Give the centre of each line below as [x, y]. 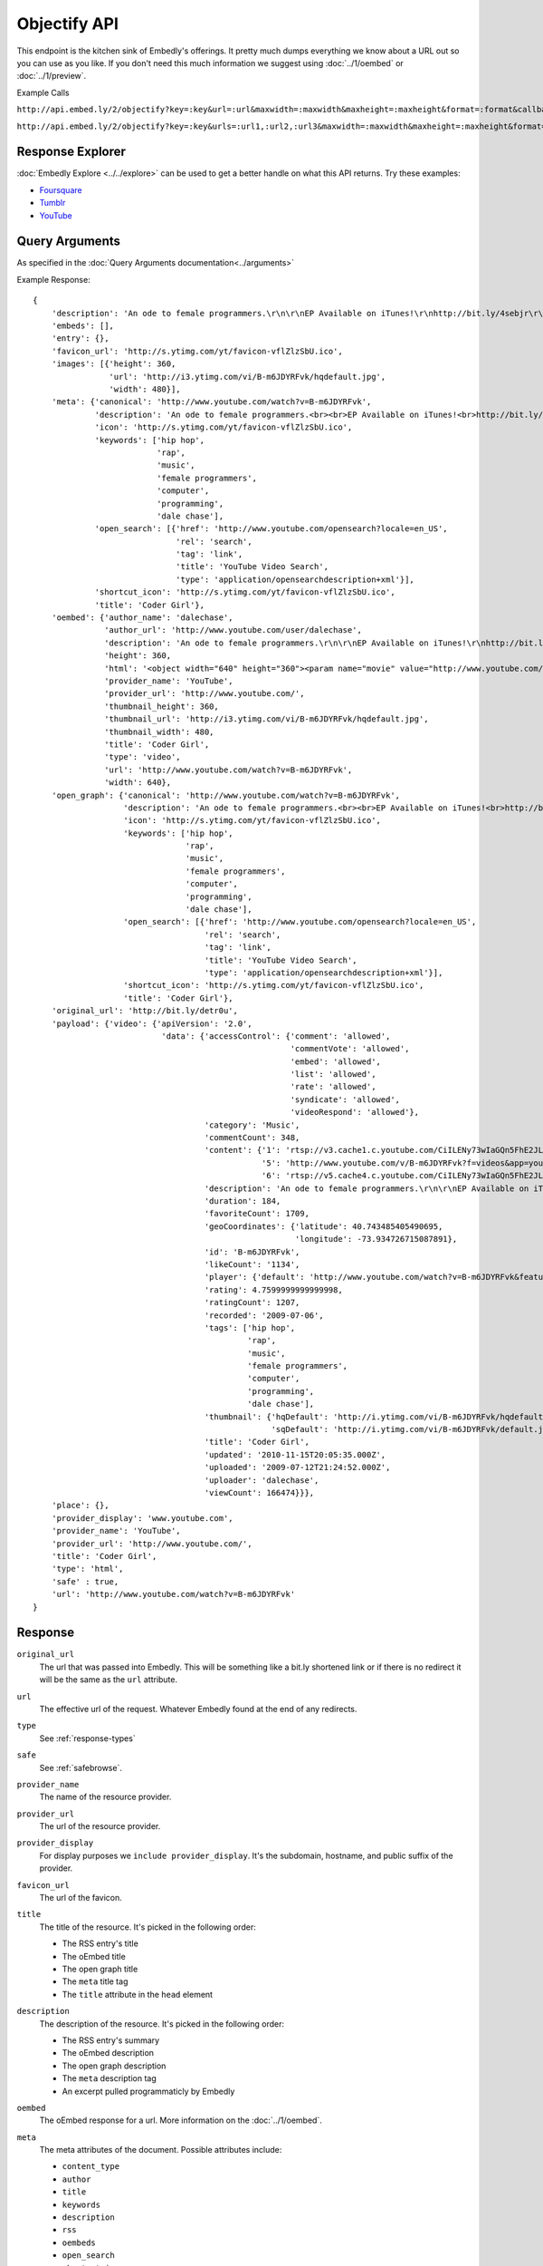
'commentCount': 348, [252, 1138]
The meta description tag [110, 2078]
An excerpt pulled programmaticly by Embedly [148, 2091]
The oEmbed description [108, 2053]
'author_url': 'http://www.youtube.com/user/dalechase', [233, 630]
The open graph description [114, 2066]
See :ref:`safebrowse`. [81, 1767]
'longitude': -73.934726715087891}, [376, 1239]
